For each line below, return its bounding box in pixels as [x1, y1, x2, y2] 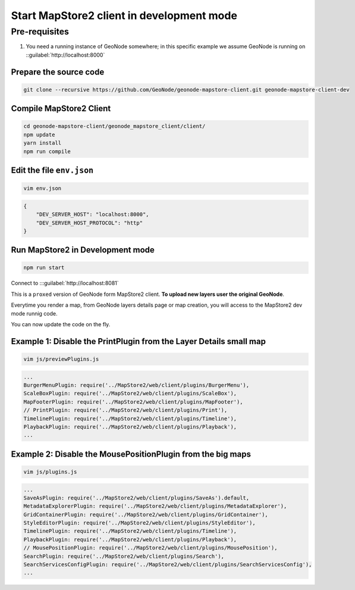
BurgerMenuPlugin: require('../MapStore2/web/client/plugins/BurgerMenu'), [23, 382, 250, 388]
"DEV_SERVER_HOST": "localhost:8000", [36, 211, 149, 218]
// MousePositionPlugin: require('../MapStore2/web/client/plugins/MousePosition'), [23, 545, 278, 551]
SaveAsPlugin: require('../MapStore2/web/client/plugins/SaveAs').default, [23, 494, 250, 501]
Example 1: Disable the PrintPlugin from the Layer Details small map [11, 336, 266, 346]
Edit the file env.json [11, 165, 94, 175]
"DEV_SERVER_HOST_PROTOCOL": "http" [36, 219, 143, 226]
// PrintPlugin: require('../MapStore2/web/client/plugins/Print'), [23, 407, 228, 414]
